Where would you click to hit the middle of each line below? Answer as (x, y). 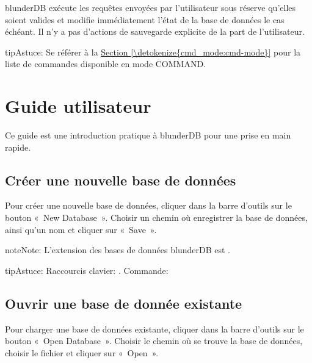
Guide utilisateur (78, 106)
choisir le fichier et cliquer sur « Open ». (82, 352)
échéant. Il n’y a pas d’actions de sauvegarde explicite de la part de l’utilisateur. (155, 31)
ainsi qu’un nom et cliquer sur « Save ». (81, 229)
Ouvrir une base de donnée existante (124, 303)
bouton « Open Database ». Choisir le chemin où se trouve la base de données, (154, 341)
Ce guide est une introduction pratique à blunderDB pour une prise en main (148, 135)
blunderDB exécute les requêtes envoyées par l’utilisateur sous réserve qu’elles (151, 7)
